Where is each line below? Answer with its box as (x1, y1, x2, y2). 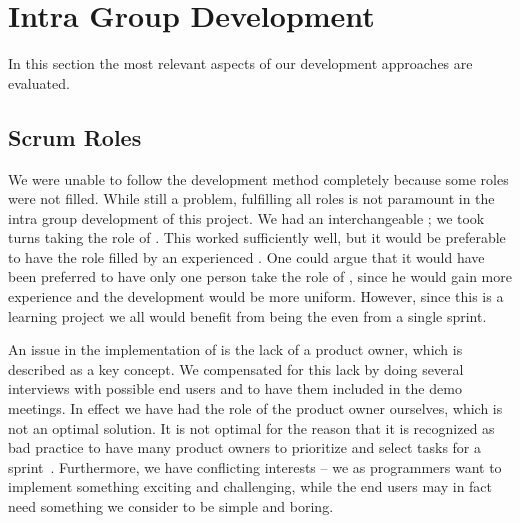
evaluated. (8, 72, 70, 93)
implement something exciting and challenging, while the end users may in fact (8, 476, 493, 497)
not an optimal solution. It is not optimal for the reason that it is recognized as (8, 417, 495, 438)
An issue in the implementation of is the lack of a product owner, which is (8, 339, 463, 360)
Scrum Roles (8, 121, 142, 152)
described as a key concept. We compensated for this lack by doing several (8, 358, 464, 379)
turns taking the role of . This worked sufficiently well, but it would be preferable (8, 227, 506, 248)
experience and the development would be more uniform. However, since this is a (8, 286, 504, 307)
